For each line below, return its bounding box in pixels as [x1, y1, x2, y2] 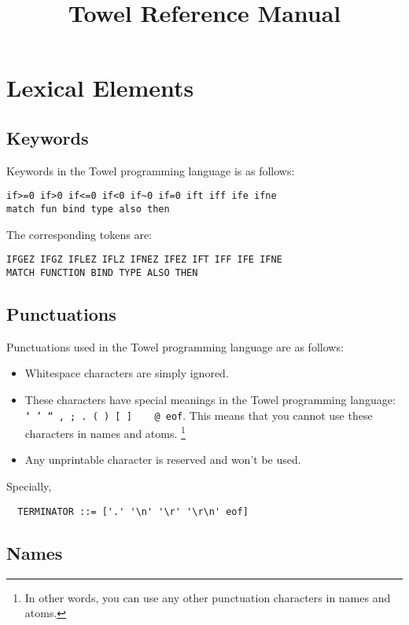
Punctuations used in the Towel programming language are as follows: [6, 338, 344, 355]
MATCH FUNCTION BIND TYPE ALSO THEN [6, 267, 198, 278]
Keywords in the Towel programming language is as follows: [6, 162, 295, 178]
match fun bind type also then [6, 204, 170, 215]
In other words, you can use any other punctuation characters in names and [24, 589, 391, 605]
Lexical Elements [6, 72, 194, 104]
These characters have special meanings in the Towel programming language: [24, 391, 396, 407]
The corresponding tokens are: [6, 226, 152, 242]
